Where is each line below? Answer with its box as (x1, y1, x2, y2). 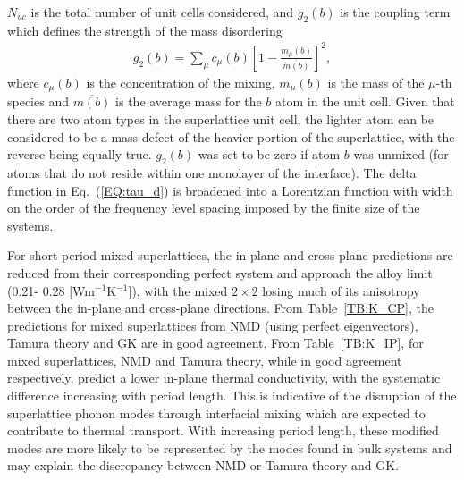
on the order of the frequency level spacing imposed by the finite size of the (7, 198, 420, 217)
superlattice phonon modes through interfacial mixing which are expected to (7, 403, 426, 422)
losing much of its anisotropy (262, 281, 420, 299)
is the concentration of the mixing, (86, 72, 275, 91)
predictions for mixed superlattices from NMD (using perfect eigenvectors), (7, 316, 418, 334)
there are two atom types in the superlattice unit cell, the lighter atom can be (7, 109, 434, 128)
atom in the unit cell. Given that (275, 92, 455, 111)
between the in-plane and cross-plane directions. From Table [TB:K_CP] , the (7, 299, 434, 317)
